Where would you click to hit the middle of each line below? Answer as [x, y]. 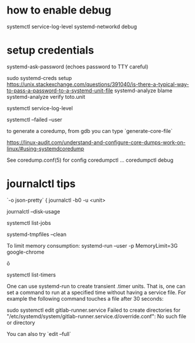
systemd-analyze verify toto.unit [46, 96]
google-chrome [26, 252]
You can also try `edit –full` [39, 334]
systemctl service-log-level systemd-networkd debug [72, 26]
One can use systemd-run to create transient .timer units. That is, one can [96, 286]
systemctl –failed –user [34, 119]
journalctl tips [41, 184]
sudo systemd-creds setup [39, 78]
